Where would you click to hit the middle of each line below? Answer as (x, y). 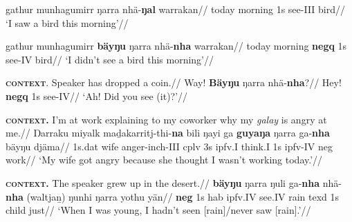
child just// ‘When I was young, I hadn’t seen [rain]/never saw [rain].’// (158, 210)
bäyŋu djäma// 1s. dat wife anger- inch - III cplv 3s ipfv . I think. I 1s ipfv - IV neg (169, 146)
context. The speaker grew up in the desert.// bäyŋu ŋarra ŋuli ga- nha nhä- (174, 182)
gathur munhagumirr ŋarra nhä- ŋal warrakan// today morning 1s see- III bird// (176, 9)
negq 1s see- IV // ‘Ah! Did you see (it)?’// (97, 95)
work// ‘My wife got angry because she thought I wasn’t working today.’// (164, 160)
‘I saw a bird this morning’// (67, 22)
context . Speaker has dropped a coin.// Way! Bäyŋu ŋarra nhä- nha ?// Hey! (174, 82)
